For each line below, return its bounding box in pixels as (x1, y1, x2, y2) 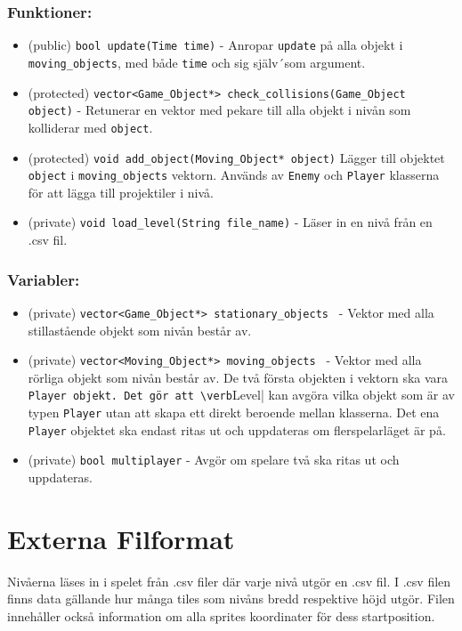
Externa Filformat (7, 520, 235, 556)
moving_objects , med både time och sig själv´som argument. (28, 53, 366, 71)
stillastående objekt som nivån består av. (28, 320, 252, 339)
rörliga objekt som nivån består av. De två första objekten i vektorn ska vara (28, 368, 449, 386)
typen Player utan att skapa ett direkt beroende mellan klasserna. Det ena (28, 403, 440, 422)
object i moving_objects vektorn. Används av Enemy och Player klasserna (28, 166, 440, 184)
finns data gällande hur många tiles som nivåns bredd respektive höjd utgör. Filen (7, 589, 455, 608)
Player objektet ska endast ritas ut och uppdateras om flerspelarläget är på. (28, 420, 446, 439)
